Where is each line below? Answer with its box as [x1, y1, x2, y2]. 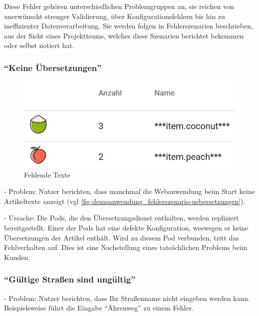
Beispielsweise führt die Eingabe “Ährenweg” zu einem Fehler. [4, 302, 194, 313]
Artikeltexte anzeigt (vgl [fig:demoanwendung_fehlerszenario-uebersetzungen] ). [4, 195, 246, 206]
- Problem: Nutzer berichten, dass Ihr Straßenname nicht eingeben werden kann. [4, 292, 250, 303]
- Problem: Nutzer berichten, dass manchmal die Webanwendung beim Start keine [4, 186, 255, 196]
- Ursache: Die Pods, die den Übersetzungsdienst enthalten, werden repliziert [4, 212, 239, 223]
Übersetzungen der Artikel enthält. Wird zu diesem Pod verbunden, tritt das [4, 232, 239, 242]
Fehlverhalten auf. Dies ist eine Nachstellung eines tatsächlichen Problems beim [4, 242, 248, 252]
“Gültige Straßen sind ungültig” [4, 273, 136, 285]
